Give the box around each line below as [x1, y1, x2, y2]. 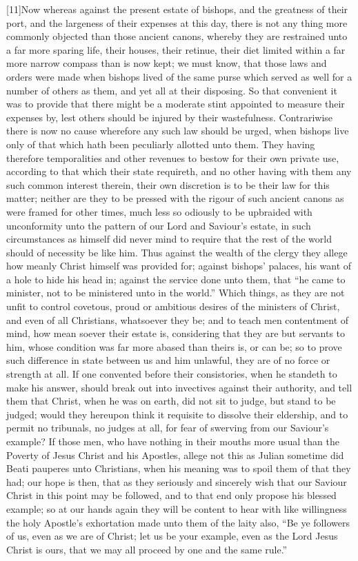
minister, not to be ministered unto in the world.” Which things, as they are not [6, 285, 345, 300]
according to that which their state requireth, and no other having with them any [6, 164, 352, 178]
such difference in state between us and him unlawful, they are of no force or [6, 353, 330, 367]
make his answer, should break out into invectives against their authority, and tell [6, 380, 352, 394]
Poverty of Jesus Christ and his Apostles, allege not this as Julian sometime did [6, 447, 344, 462]
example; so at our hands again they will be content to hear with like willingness [6, 501, 347, 516]
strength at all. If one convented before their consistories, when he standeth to [6, 367, 337, 381]
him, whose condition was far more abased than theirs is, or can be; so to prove [6, 339, 342, 354]
